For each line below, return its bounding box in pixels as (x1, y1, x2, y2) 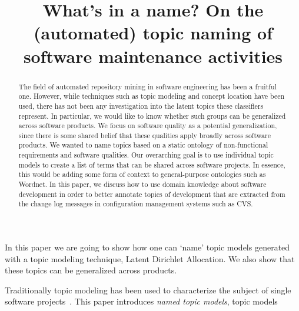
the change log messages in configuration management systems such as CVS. (18, 199, 253, 209)
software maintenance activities (23, 44, 283, 68)
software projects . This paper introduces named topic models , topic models (5, 295, 278, 307)
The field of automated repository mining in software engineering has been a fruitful (18, 81, 277, 91)
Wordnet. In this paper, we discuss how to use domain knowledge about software (18, 179, 267, 189)
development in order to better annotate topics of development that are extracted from (18, 189, 285, 199)
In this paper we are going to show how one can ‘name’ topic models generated (5, 241, 290, 253)
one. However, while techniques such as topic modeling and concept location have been (18, 91, 285, 101)
